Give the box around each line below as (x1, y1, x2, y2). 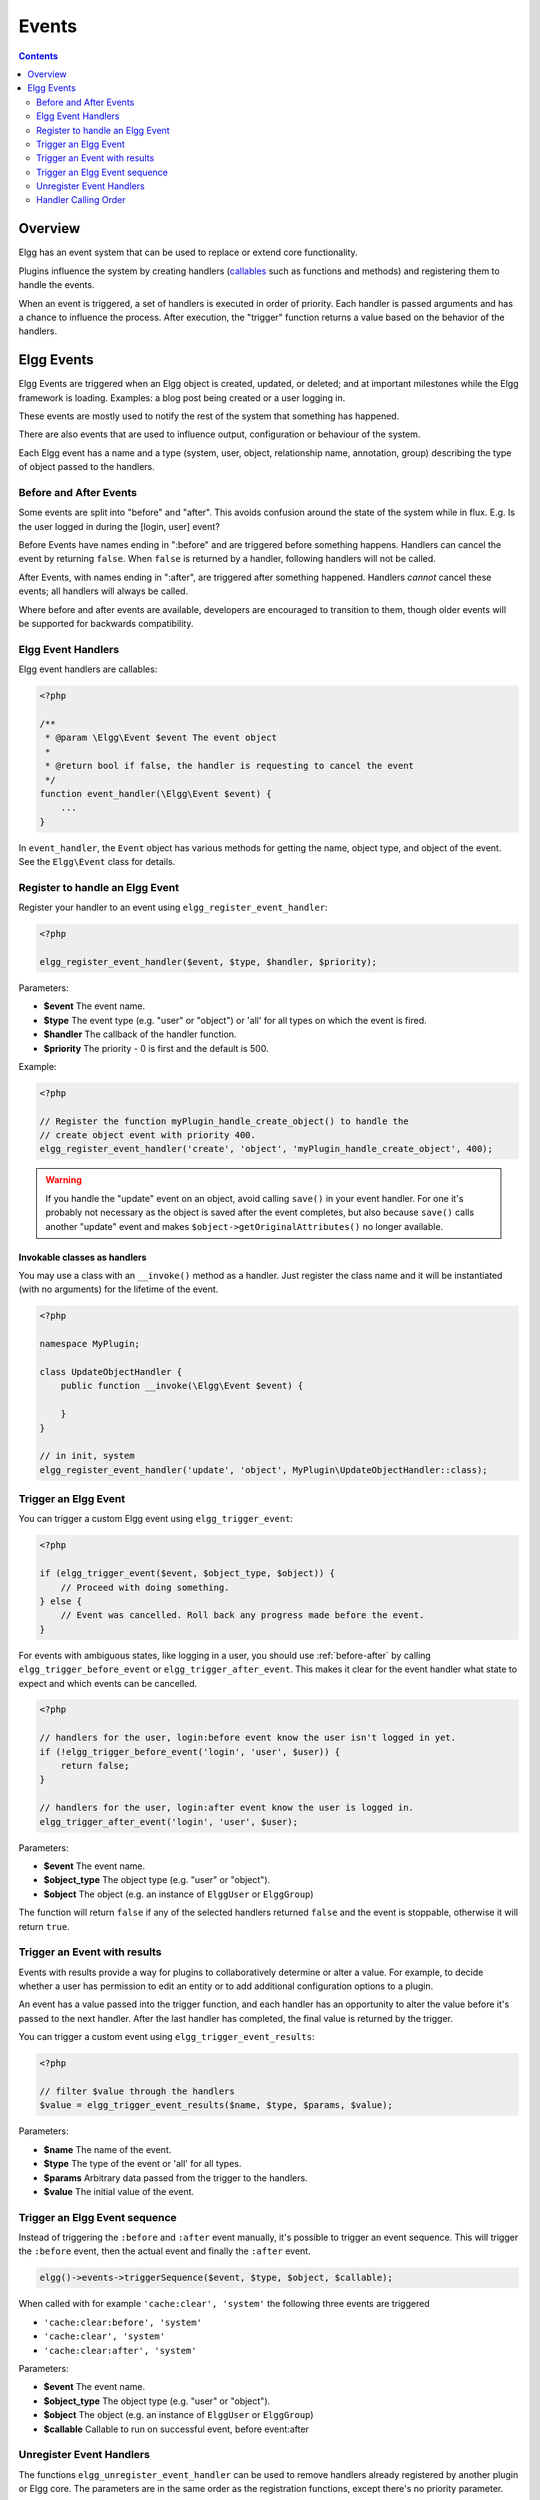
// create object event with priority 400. (39, 1130, 257, 1141)
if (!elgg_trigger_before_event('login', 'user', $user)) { (39, 1746, 341, 1757)
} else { (39, 1595, 83, 1607)
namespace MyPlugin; (39, 1338, 140, 1350)
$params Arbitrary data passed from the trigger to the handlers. (43, 2171, 309, 2184)
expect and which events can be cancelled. (18, 1677, 198, 1689)
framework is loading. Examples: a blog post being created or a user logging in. (18, 391, 346, 404)
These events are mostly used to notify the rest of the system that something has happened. (18, 410, 400, 422)
